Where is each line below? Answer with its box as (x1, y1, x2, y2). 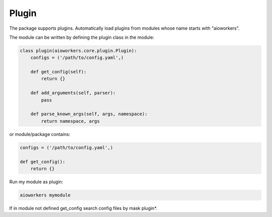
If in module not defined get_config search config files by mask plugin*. (9, 205, 158, 211)
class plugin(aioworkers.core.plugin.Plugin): (20, 48, 137, 53)
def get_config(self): (30, 69, 87, 75)
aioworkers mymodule (20, 192, 71, 198)
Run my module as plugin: (9, 179, 63, 185)
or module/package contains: (9, 131, 71, 137)
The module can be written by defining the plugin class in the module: (9, 34, 155, 40)
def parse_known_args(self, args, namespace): (30, 111, 148, 117)
